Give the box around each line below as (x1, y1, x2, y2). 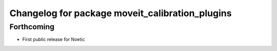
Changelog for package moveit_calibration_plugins (9, 8, 232, 19)
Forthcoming (9, 22, 55, 31)
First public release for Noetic (22, 36, 85, 42)
